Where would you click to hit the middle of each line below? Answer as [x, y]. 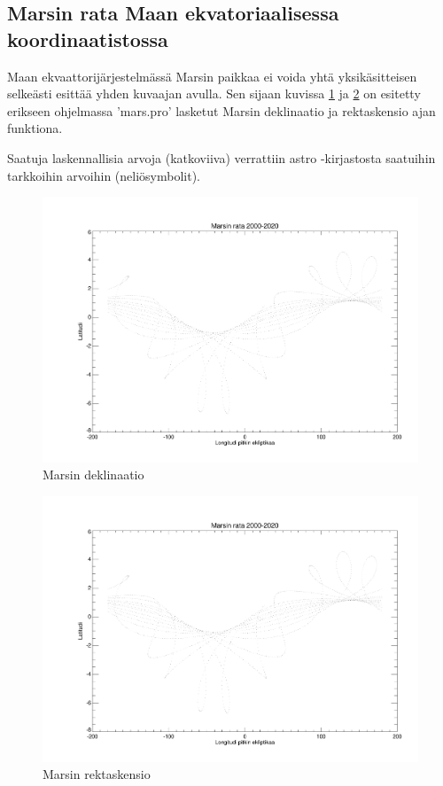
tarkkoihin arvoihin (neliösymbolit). [104, 175]
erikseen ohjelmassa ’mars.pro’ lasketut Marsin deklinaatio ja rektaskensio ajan [221, 110]
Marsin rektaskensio [97, 774]
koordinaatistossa [88, 39]
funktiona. [35, 128]
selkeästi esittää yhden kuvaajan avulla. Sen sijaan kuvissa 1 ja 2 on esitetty [214, 93]
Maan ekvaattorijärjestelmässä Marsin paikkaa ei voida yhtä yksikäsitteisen [212, 76]
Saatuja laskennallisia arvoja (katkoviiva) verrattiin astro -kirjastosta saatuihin [221, 157]
